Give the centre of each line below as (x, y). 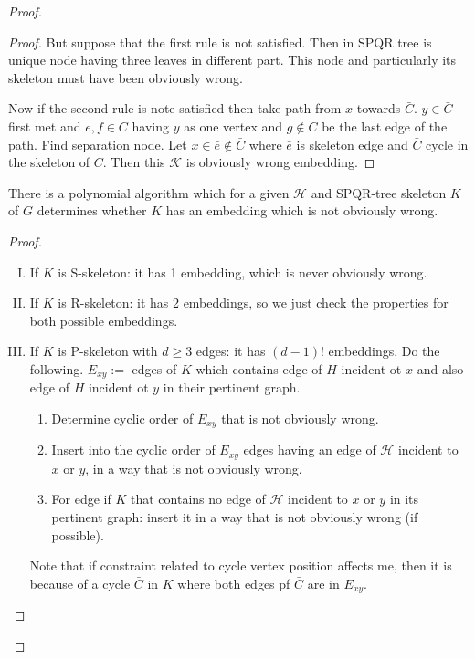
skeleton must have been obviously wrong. (126, 77)
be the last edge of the (385, 126)
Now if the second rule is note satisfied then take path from (175, 108)
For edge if (81, 499)
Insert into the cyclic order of (133, 450)
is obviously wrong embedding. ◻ (280, 162)
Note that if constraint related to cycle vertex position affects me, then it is (241, 565)
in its (404, 499)
